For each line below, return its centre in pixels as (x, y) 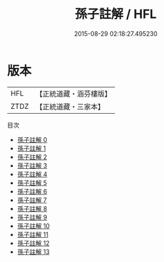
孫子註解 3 (32, 165)
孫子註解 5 (32, 183)
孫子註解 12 (33, 243)
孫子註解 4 (32, 174)
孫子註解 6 (32, 191)
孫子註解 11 (33, 234)
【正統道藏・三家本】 (70, 106)
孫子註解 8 (32, 208)
